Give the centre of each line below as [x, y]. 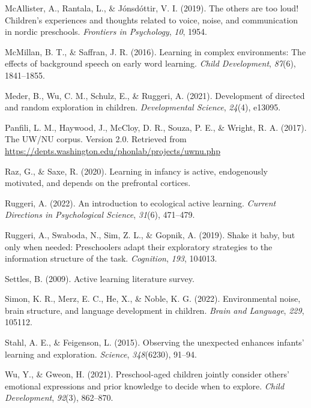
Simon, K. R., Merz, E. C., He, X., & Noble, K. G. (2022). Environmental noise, [153, 298]
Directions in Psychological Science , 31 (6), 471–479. [100, 214]
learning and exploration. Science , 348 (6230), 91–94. [101, 354]
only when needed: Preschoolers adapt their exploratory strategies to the [139, 246]
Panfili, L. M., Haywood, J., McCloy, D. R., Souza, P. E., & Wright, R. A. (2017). [156, 127]
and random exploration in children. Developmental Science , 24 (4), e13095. [143, 107]
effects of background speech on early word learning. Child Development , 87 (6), [150, 63]
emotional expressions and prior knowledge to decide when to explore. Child [145, 385]
